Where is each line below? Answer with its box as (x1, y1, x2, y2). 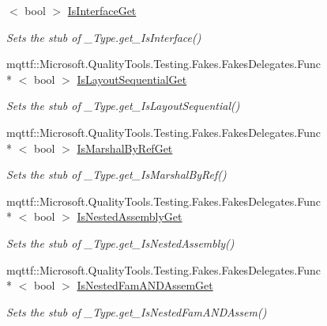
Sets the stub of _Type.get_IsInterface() (6, 28, 201, 45)
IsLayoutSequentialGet (77, 70, 187, 87)
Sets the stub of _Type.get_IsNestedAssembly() (6, 234, 235, 251)
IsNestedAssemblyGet (77, 208, 182, 225)
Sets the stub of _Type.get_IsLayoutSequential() (6, 97, 240, 114)
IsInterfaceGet (67, 2, 137, 18)
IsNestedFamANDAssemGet (77, 277, 213, 294)
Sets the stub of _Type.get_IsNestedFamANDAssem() (6, 303, 267, 320)
